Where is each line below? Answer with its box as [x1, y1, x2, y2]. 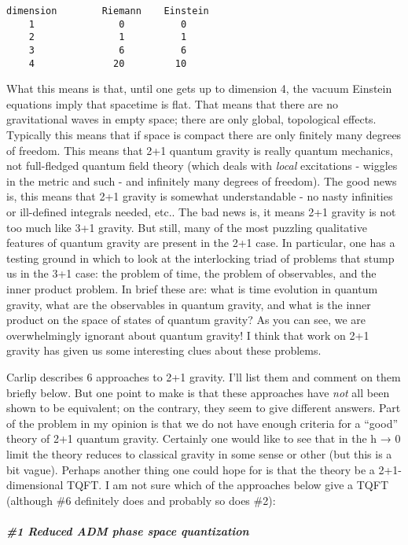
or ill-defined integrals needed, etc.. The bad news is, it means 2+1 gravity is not [6, 204, 396, 220]
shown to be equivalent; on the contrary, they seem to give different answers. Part [6, 400, 401, 416]
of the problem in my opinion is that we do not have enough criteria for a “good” [6, 414, 399, 431]
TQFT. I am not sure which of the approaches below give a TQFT [67, 477, 388, 493]
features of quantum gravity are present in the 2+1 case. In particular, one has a [6, 234, 395, 251]
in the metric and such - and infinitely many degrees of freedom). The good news [6, 172, 397, 189]
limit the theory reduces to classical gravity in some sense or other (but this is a [6, 445, 392, 462]
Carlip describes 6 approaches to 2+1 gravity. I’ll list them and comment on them [6, 368, 401, 385]
